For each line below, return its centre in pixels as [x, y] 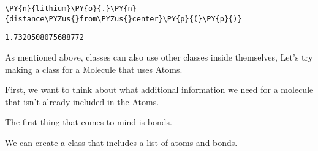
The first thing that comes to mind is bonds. [89, 122]
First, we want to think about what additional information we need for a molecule [159, 90]
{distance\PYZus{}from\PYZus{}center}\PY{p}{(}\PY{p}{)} [123, 19]
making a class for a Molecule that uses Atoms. [94, 69]
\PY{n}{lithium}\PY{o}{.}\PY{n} [71, 9]
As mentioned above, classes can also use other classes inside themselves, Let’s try [159, 57]
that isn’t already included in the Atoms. [82, 101]
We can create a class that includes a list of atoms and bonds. [121, 142]
